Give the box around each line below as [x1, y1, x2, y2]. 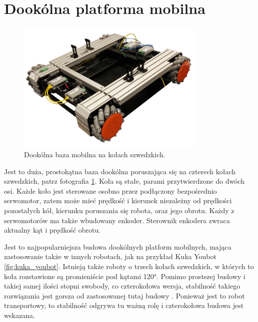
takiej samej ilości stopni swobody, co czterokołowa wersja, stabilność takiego [4, 281, 240, 291]
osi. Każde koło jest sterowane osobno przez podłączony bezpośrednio [4, 185, 217, 196]
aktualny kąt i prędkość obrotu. [4, 225, 101, 235]
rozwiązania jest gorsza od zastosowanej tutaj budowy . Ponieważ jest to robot [4, 290, 245, 301]
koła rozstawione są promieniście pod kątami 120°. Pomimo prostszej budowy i [4, 271, 245, 281]
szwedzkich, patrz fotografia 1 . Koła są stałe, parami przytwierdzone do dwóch [4, 176, 245, 186]
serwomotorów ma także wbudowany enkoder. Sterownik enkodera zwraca [4, 215, 230, 225]
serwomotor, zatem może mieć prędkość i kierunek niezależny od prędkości [4, 195, 232, 206]
